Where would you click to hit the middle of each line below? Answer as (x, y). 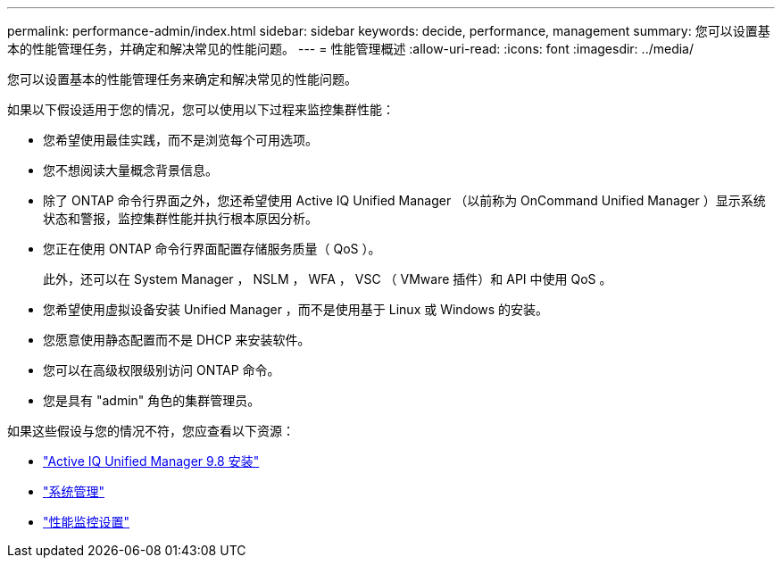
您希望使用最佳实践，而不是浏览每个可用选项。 (180, 140)
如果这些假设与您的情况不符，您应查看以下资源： (151, 431)
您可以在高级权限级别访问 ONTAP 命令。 (162, 370)
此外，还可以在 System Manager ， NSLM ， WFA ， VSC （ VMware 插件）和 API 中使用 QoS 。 (328, 279)
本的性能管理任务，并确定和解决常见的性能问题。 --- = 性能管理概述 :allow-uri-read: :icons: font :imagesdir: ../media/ (351, 49)
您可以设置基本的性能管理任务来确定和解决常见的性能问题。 (182, 79)
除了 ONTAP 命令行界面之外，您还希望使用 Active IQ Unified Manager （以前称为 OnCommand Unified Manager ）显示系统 (404, 200)
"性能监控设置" (87, 522)
